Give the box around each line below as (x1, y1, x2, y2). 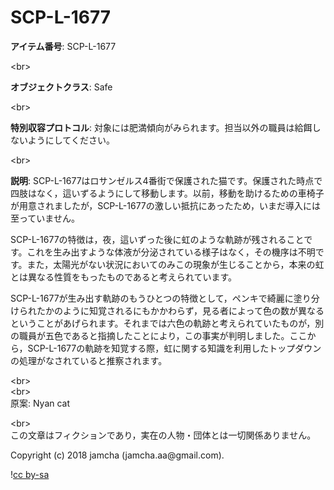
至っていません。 (10, 212, 80, 224)
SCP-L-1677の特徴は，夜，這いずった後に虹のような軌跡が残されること (10, 233, 305, 245)
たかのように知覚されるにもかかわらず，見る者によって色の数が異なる (36, 304, 325, 316)
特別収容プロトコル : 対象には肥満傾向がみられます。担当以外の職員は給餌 (10, 121, 313, 133)
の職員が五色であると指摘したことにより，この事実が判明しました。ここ (10, 329, 308, 341)
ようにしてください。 (27, 134, 115, 146)
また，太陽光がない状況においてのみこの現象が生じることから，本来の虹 (26, 258, 325, 270)
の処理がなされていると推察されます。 (10, 354, 168, 366)
